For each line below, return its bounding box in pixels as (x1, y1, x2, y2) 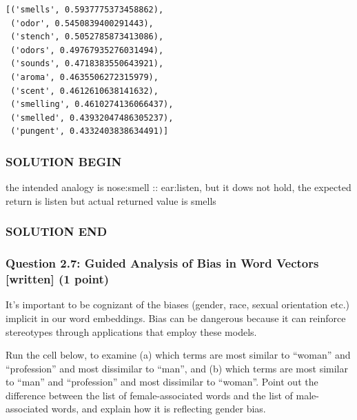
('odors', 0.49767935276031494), (10, 45, 164, 55)
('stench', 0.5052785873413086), (10, 32, 164, 42)
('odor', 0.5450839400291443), (10, 18, 154, 28)
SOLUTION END (6, 223, 108, 240)
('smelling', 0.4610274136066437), (10, 99, 174, 110)
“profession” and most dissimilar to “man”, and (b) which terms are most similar (6, 361, 348, 375)
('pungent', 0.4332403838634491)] (10, 126, 169, 137)
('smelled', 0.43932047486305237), (10, 112, 174, 123)
